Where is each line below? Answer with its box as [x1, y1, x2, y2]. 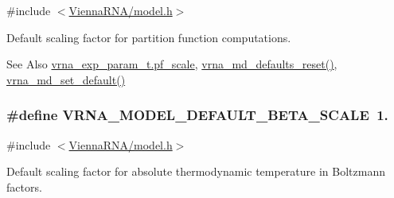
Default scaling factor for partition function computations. [6, 29, 291, 45]
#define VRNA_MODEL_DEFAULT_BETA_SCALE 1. [6, 105, 388, 125]
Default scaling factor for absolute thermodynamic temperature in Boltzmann [6, 163, 385, 180]
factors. [6, 178, 42, 195]
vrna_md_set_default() [6, 71, 126, 87]
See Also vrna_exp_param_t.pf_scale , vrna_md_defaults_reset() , [6, 56, 337, 72]
